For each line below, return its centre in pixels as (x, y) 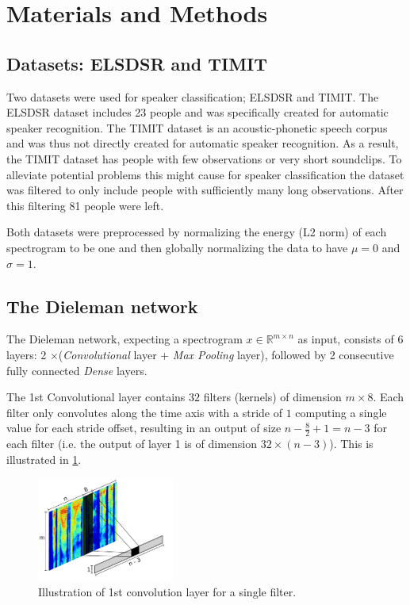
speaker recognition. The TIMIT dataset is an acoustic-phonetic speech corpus (197, 127)
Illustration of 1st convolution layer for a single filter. (167, 592)
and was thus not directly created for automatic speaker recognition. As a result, (203, 143)
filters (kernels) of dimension (272, 397)
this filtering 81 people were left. (85, 205)
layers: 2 (27, 354)
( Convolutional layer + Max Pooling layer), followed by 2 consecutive (226, 354)
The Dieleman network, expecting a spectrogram (125, 339)
